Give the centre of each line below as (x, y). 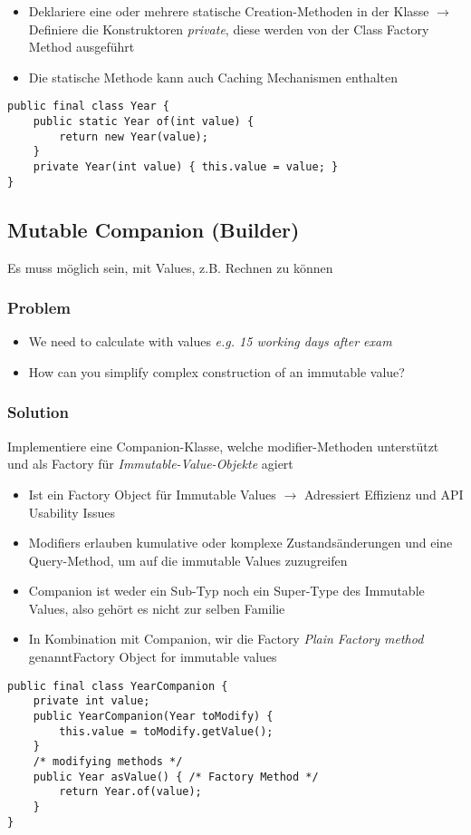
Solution (38, 412)
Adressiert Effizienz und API (384, 494)
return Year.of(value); (130, 792)
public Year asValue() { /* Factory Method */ (176, 777)
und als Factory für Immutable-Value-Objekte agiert (150, 464)
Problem (39, 308)
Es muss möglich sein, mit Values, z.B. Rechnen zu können (170, 267)
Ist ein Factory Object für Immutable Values (152, 494)
